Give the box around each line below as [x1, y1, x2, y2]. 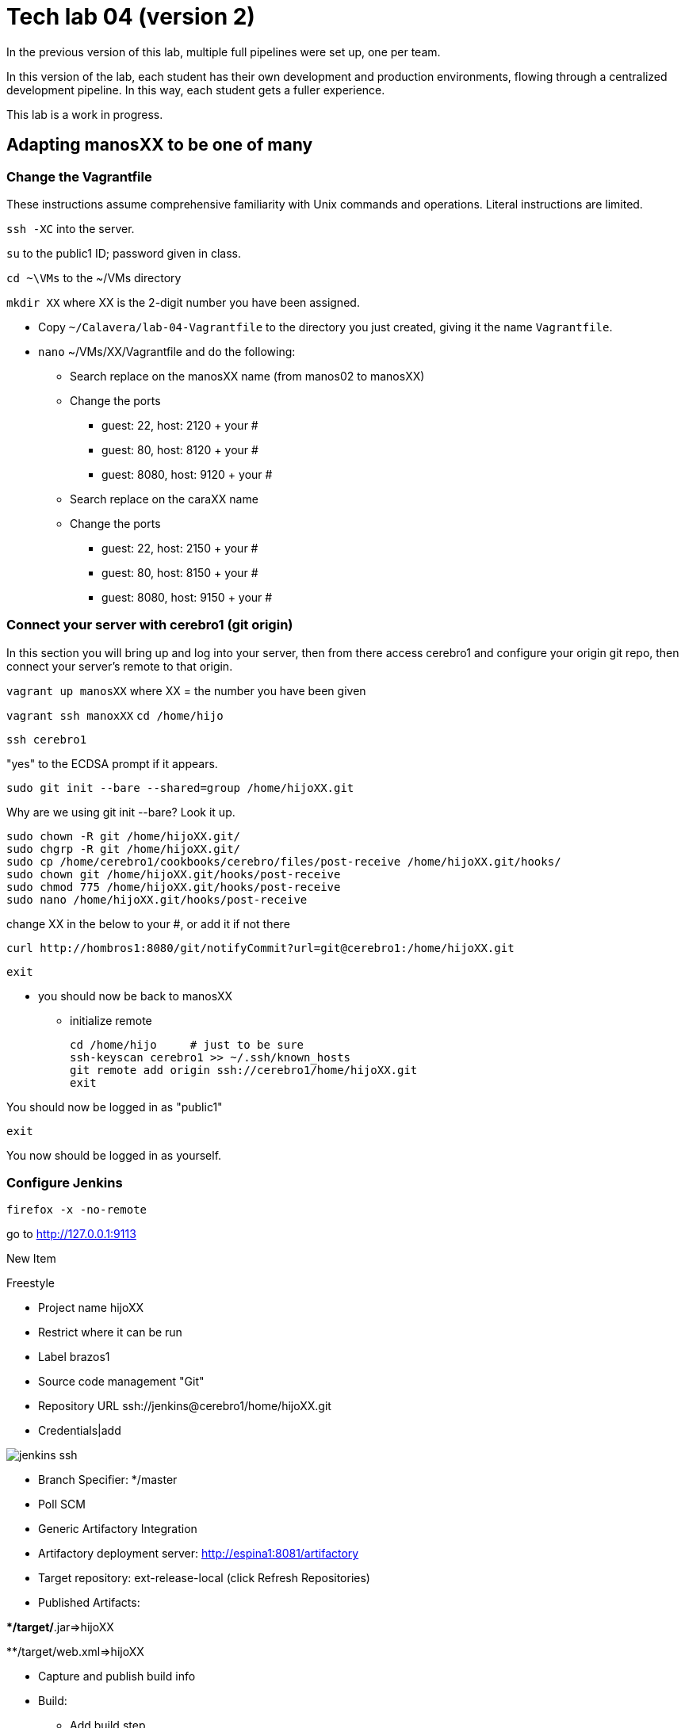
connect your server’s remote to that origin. [6, 659, 233, 673]
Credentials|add [38, 1424, 121, 1438]
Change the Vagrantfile [6, 168, 152, 185]
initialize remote [70, 1013, 152, 1027]
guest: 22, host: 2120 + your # [101, 418, 258, 432]
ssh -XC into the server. [6, 221, 135, 235]
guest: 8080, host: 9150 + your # [101, 590, 273, 604]
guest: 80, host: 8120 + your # [101, 442, 258, 457]
